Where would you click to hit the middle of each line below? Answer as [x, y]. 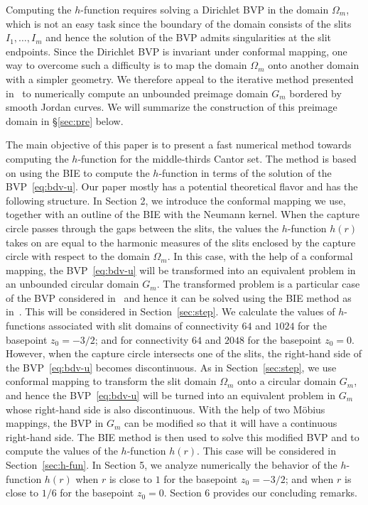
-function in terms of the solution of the [245, 172]
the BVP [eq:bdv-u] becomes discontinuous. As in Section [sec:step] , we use [171, 367]
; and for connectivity [142, 339]
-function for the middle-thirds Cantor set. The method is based [217, 158]
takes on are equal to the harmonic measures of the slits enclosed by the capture [181, 242]
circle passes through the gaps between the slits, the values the [142, 228]
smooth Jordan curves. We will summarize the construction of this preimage [172, 107]
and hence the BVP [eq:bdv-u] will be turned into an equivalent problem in [171, 395]
